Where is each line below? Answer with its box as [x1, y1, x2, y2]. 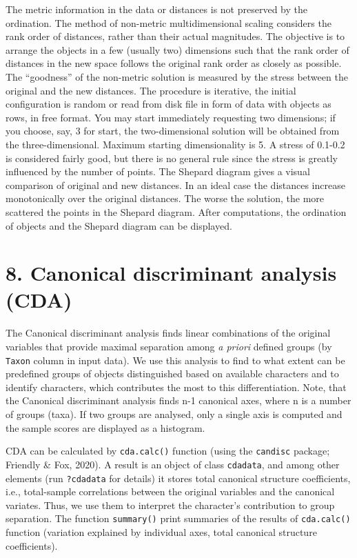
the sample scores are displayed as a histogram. [6, 420, 205, 435]
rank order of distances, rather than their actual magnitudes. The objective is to [6, 29, 345, 43]
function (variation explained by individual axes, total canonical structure [6, 525, 317, 539]
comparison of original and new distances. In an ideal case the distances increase [6, 177, 345, 192]
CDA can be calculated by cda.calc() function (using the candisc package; [6, 444, 330, 458]
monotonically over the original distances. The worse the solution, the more [6, 191, 325, 206]
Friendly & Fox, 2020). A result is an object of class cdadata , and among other [6, 457, 340, 471]
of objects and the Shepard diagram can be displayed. [6, 218, 232, 232]
